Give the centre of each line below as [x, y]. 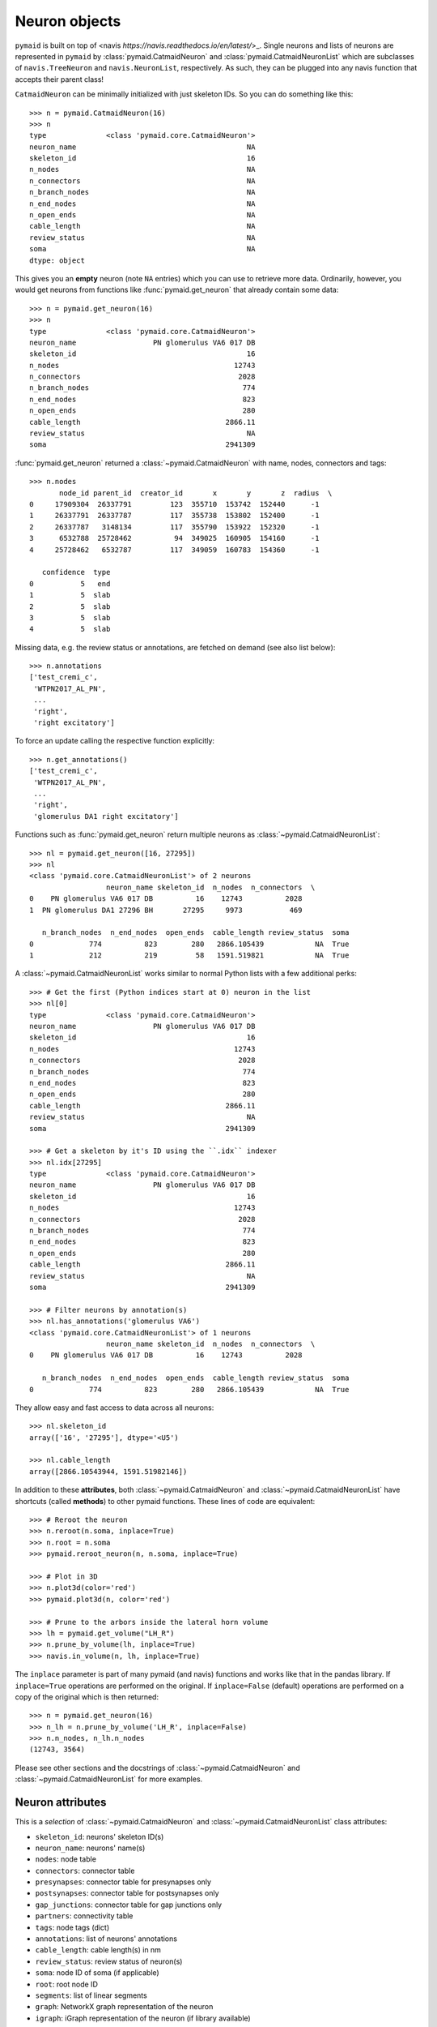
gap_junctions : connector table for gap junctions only [129, 1905]
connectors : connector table [85, 1871]
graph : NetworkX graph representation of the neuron [124, 2007]
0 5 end [70, 583]
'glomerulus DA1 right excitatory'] [106, 816]
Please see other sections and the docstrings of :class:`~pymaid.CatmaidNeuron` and [157, 1768]
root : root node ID [67, 1984]
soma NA [142, 249]
